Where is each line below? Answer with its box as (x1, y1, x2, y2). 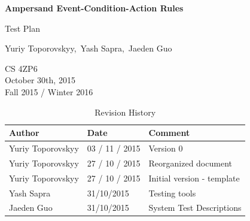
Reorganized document (148, 156, 232, 169)
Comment (148, 126, 190, 139)
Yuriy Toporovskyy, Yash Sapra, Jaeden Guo (5, 42, 172, 55)
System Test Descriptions (148, 201, 242, 214)
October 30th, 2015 (5, 74, 75, 86)
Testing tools (148, 186, 196, 199)
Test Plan (5, 22, 40, 34)
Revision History (94, 105, 156, 118)
